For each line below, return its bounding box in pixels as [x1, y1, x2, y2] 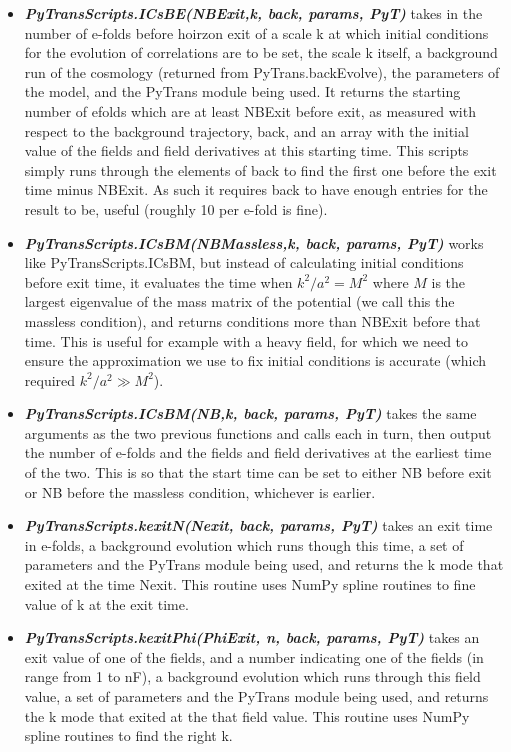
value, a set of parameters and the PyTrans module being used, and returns [24, 686, 489, 706]
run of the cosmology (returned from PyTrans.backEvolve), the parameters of [24, 61, 500, 82]
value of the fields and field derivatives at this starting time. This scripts [24, 140, 469, 161]
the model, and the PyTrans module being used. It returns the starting [24, 81, 461, 102]
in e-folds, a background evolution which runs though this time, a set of [24, 534, 464, 555]
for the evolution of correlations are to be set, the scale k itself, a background [24, 42, 498, 63]
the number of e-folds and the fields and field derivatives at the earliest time [24, 442, 492, 463]
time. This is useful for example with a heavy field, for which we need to [24, 330, 469, 351]
